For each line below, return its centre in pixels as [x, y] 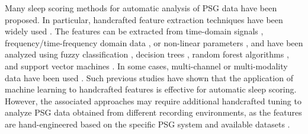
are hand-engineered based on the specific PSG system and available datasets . [147, 124]
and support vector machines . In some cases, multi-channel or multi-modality [146, 66]
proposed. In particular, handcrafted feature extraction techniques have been [144, 19]
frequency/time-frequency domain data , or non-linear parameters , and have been [154, 42]
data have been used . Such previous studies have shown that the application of [149, 77]
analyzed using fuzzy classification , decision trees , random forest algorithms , [147, 54]
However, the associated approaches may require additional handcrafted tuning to [153, 100]
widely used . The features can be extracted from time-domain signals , [134, 31]
